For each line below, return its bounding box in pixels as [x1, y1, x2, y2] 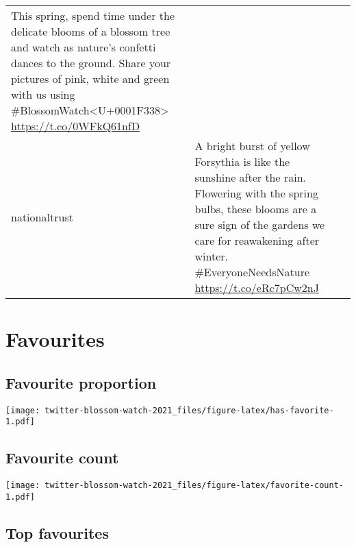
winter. [194, 248, 228, 264]
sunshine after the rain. [194, 169, 307, 185]
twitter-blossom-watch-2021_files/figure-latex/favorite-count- [44, 481, 344, 491]
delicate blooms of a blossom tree [11, 23, 170, 39]
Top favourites [5, 522, 109, 543]
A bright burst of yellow [194, 138, 310, 154]
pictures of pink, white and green [11, 71, 170, 86]
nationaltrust [11, 208, 73, 225]
